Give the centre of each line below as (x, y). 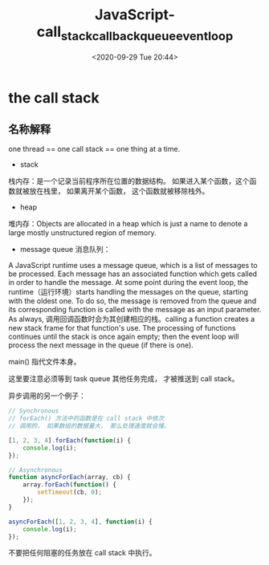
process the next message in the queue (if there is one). (101, 345)
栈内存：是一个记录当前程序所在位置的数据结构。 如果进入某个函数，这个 (129, 181)
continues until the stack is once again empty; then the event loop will (124, 337)
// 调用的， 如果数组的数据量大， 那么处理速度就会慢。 (89, 426)
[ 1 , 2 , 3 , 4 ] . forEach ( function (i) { (69, 440)
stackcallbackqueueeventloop (147, 36)
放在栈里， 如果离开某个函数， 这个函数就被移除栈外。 (119, 191)
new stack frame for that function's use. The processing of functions (122, 328)
